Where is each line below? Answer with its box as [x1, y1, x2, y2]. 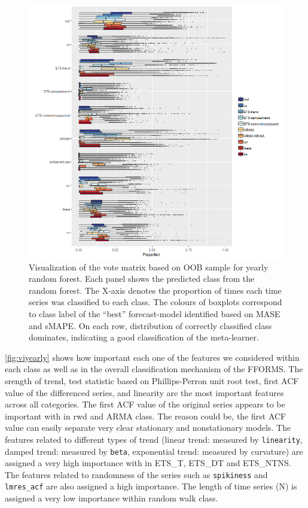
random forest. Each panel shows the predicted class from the [29, 272, 255, 285]
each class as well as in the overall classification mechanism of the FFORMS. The [5, 363, 303, 375]
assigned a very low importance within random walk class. [5, 492, 218, 504]
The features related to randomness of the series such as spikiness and [5, 468, 268, 480]
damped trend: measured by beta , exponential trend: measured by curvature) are [5, 445, 303, 457]
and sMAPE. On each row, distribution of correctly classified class [29, 319, 272, 331]
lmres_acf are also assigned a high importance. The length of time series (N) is [5, 480, 297, 492]
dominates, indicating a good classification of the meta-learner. [29, 331, 259, 343]
